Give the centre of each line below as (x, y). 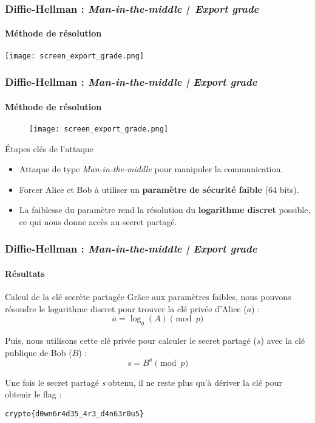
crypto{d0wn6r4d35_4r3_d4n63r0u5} (75, 414)
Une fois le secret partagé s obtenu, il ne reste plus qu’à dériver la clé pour (144, 382)
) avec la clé (283, 341)
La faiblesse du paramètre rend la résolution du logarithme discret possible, (165, 210)
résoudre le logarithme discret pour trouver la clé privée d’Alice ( (126, 308)
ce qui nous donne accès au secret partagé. (98, 221)
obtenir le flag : (33, 394)
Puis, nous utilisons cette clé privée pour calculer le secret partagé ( (131, 341)
